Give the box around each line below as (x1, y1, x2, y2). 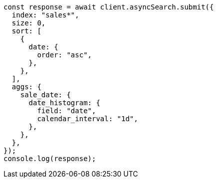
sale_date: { (20, 91, 71, 99)
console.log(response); (3, 155, 96, 163)
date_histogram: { (28, 99, 100, 107)
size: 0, (11, 19, 46, 27)
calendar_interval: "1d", (37, 115, 138, 123)
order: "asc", (37, 51, 92, 59)
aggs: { (11, 83, 41, 91)
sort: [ (11, 27, 41, 35)
